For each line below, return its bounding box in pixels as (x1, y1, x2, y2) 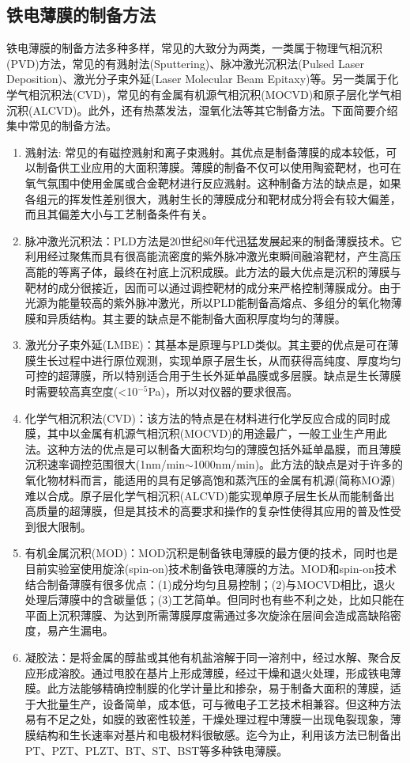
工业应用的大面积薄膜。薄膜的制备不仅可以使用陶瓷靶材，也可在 (69, 159, 401, 176)
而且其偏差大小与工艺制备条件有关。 (24, 206, 213, 222)
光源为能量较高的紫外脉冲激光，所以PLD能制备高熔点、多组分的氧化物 (24, 294, 391, 311)
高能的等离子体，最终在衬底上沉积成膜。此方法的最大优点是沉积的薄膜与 (24, 263, 401, 279)
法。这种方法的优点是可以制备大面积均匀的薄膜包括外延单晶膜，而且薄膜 (24, 440, 401, 457)
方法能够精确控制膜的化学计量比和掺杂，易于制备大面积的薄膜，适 (58, 680, 401, 697)
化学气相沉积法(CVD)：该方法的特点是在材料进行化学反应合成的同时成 (24, 409, 390, 426)
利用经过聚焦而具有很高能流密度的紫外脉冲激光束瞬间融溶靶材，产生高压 (24, 248, 401, 264)
